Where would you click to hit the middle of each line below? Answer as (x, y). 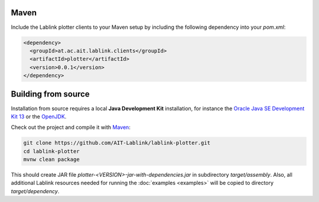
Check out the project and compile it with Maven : (71, 127)
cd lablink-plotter (51, 151)
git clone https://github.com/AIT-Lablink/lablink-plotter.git (117, 143)
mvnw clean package (51, 160)
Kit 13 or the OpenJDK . (39, 116)
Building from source (50, 94)
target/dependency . (35, 191)
